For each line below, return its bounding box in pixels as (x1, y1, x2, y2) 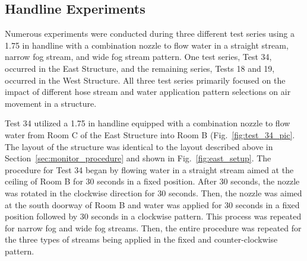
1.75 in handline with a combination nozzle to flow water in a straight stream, (5, 39, 289, 51)
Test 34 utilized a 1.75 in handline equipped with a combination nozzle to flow (5, 117, 290, 129)
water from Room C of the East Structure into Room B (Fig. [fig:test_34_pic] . (5, 128, 295, 141)
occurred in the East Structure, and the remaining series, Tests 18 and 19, (5, 62, 275, 74)
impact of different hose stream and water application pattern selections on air (5, 85, 291, 98)
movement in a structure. (5, 97, 97, 109)
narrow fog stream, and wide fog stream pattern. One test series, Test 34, (5, 50, 272, 63)
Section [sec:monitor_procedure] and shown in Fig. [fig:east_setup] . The (5, 152, 271, 164)
